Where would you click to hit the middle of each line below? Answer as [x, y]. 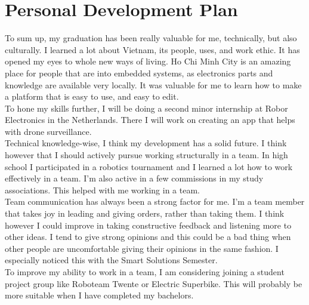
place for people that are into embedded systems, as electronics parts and [139, 73]
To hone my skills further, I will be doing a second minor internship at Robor [146, 108]
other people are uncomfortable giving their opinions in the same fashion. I [142, 248]
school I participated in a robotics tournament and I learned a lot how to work [149, 166]
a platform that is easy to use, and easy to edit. [92, 96]
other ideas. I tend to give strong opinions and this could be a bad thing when [148, 237]
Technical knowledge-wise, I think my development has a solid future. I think [146, 143]
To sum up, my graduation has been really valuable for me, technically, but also [151, 38]
